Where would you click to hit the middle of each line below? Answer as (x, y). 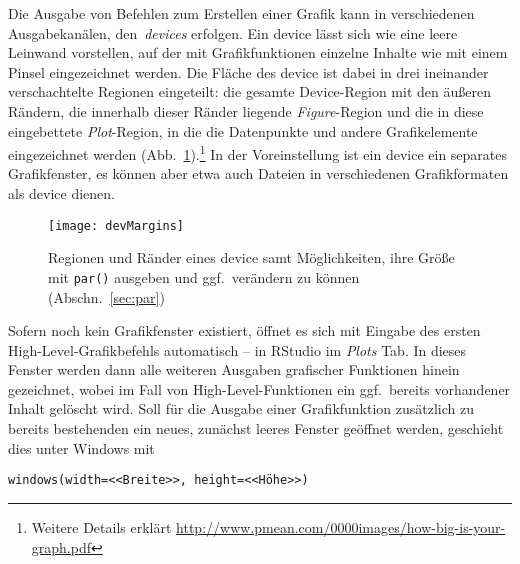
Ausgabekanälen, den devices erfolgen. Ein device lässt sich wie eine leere (233, 32)
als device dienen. (62, 193)
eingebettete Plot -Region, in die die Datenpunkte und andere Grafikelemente (243, 130)
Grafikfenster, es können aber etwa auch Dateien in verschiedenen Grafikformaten (258, 173)
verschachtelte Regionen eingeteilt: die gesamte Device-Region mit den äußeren (249, 91)
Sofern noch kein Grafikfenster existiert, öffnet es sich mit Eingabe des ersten (244, 330)
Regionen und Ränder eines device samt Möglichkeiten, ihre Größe (251, 257)
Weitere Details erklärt (101, 526)
